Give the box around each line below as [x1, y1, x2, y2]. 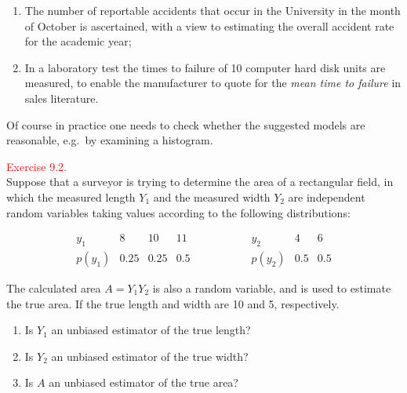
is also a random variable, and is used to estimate [152, 279, 391, 296]
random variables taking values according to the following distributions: [6, 204, 351, 220]
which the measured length [6, 188, 136, 205]
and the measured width [153, 188, 271, 205]
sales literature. [24, 89, 99, 106]
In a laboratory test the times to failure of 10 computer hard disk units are [24, 59, 386, 75]
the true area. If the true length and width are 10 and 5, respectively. [6, 295, 340, 311]
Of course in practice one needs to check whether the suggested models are [6, 116, 365, 133]
